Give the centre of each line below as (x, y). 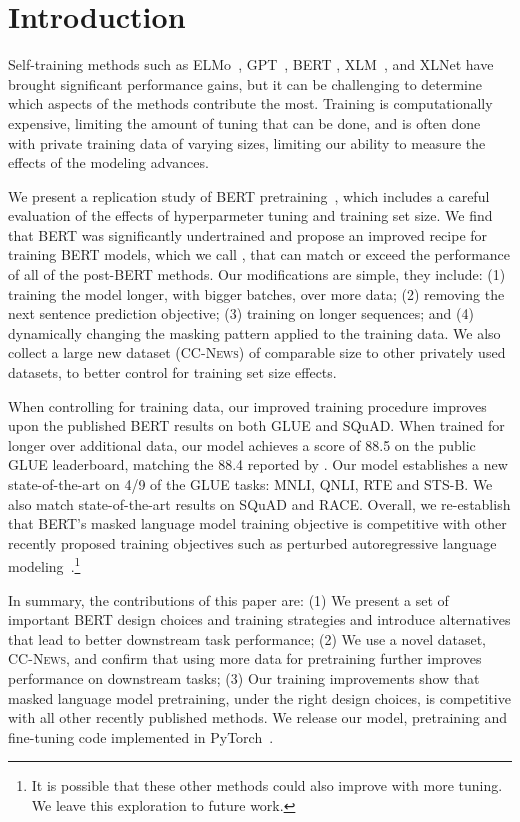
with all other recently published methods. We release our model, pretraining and (258, 717)
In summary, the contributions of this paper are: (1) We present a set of (228, 599)
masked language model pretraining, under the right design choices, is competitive (259, 697)
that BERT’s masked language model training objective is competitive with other (257, 523)
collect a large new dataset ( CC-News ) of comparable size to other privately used (257, 352)
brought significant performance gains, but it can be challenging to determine (245, 83)
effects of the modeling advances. (108, 162)
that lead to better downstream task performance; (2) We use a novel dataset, (247, 638)
